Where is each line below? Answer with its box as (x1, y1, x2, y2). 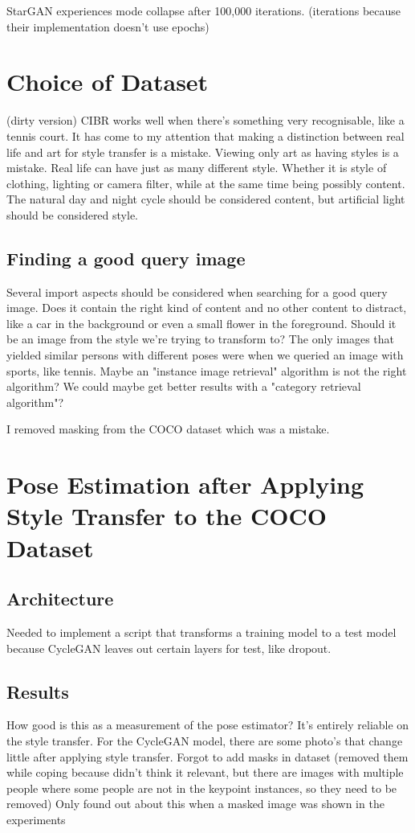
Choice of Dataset (6, 65, 209, 98)
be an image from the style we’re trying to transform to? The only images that (6, 330, 394, 347)
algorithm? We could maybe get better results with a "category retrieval (6, 378, 361, 395)
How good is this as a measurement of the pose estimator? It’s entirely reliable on (6, 716, 409, 733)
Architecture (6, 586, 114, 611)
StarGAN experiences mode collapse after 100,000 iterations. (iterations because (6, 2, 401, 18)
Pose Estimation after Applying (6, 468, 364, 501)
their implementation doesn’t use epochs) (6, 18, 210, 35)
